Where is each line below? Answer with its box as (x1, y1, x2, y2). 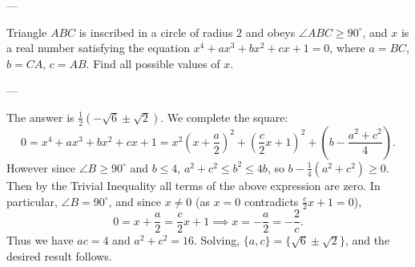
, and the (344, 232, 390, 249)
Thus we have (6, 232, 74, 249)
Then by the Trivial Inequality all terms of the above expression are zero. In (6, 176, 381, 193)
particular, (6, 192, 58, 209)
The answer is (6, 108, 75, 125)
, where (329, 39, 365, 56)
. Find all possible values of (86, 55, 220, 71)
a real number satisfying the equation (6, 39, 190, 56)
